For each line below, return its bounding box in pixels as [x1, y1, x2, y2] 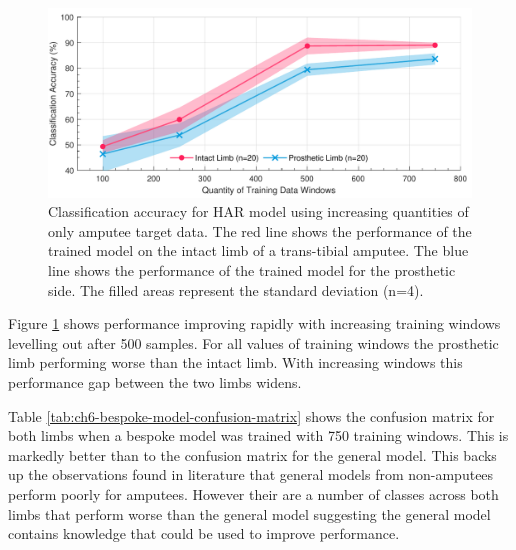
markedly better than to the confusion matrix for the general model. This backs [8, 444, 497, 465]
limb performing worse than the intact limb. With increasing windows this [8, 352, 463, 373]
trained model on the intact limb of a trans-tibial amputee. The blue [48, 240, 469, 261]
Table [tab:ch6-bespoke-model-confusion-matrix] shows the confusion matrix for [8, 405, 495, 426]
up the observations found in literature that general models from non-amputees [8, 464, 494, 485]
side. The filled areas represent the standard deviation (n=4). [48, 279, 424, 300]
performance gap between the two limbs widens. [8, 371, 302, 392]
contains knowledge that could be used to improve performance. [8, 523, 400, 544]
